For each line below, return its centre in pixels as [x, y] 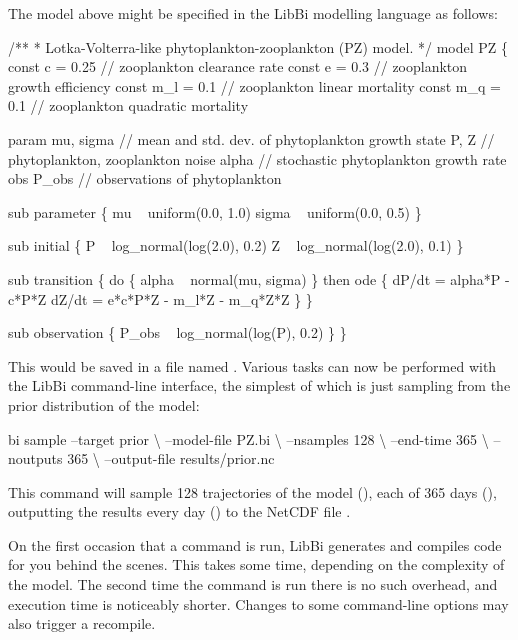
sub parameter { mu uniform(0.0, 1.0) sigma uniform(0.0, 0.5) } [215, 211]
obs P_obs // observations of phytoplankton [145, 178]
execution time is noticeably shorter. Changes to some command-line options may [258, 603]
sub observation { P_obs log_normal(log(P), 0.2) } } [177, 332]
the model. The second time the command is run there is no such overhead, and [253, 584]
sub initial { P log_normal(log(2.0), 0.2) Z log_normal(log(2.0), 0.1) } [236, 245]
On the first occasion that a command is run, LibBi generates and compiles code [255, 544]
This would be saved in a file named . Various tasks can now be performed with [252, 365]
